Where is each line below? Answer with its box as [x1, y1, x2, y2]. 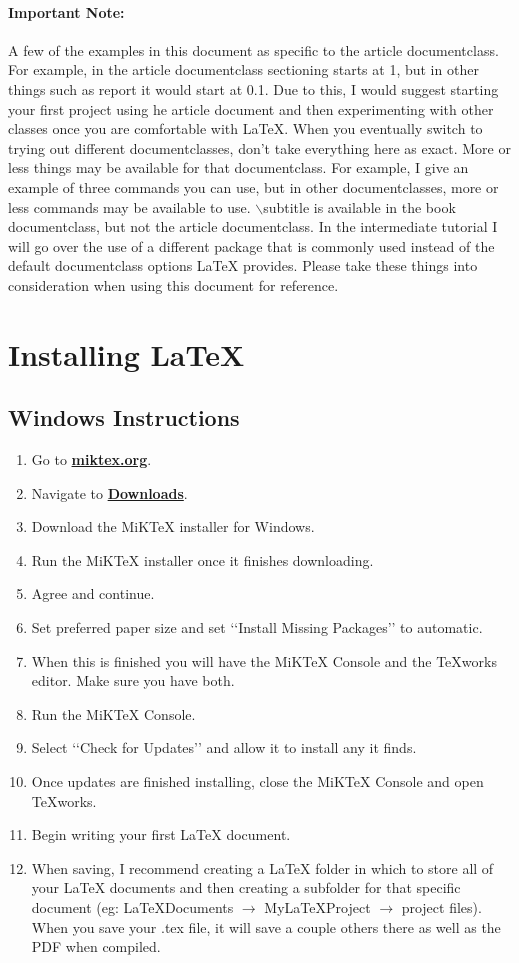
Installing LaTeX [8, 333, 245, 374]
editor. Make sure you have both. [31, 670, 235, 691]
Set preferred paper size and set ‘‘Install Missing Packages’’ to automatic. [31, 617, 483, 638]
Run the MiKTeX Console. [31, 703, 196, 724]
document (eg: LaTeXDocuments [31, 897, 234, 917]
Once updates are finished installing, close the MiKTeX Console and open [31, 771, 484, 792]
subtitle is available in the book [263, 196, 456, 217]
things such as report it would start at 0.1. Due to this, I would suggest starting [8, 78, 499, 99]
